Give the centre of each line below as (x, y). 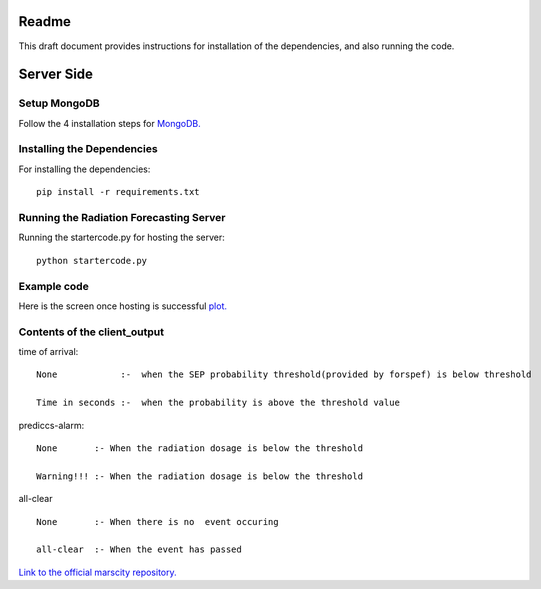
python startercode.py (92, 260)
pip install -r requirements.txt (118, 192)
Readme (45, 21)
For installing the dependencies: (84, 169)
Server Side (56, 74)
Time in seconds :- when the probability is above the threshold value (218, 403)
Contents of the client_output (91, 332)
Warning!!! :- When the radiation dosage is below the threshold (200, 476)
